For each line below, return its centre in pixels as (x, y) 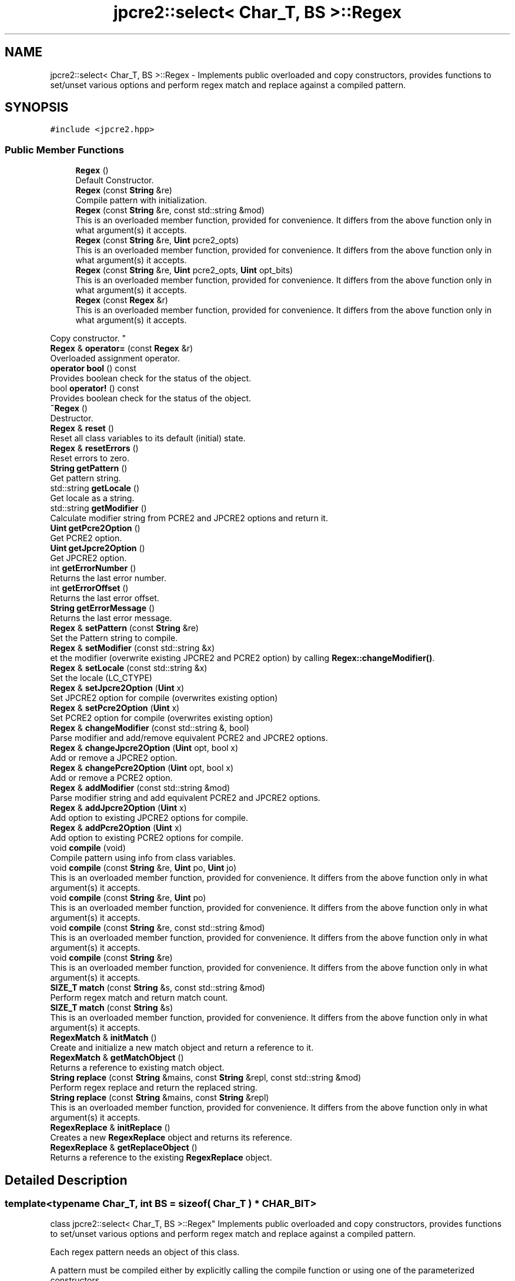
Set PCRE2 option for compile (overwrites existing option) (162, 718)
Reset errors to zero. (90, 458)
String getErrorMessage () (103, 608)
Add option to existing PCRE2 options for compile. (147, 838)
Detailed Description (66, 1180)
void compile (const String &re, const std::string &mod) (158, 928)
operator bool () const (93, 368)
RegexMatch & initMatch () (103, 1038)
